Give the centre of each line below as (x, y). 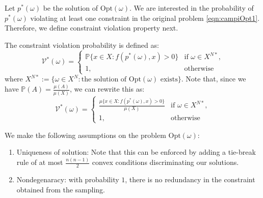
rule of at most (40, 162)
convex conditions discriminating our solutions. (165, 162)
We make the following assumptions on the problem (85, 135)
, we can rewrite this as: (107, 89)
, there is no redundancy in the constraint (190, 179)
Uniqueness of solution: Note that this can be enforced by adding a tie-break (136, 152)
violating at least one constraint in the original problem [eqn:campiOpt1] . (145, 18)
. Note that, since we (214, 79)
